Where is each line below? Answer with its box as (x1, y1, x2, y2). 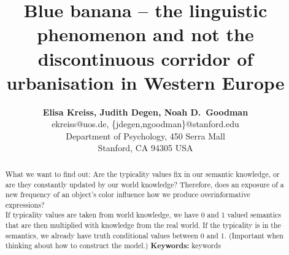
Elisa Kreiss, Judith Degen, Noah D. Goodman (42, 105, 249, 118)
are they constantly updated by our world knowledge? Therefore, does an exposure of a (5, 179, 284, 189)
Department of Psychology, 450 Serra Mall (66, 129, 225, 142)
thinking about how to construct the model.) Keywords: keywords (5, 240, 222, 251)
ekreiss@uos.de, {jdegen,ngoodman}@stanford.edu (52, 117, 239, 130)
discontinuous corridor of (37, 45, 253, 71)
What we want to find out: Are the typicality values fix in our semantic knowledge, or (5, 168, 280, 179)
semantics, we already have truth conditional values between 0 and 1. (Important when (5, 230, 283, 240)
